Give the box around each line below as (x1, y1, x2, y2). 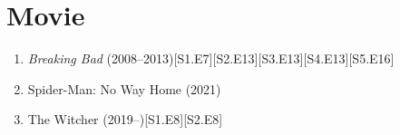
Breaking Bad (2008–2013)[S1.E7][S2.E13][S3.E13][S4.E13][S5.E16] (27, 49, 395, 68)
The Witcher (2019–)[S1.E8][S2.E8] (27, 110, 223, 129)
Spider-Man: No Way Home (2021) (27, 79, 221, 98)
